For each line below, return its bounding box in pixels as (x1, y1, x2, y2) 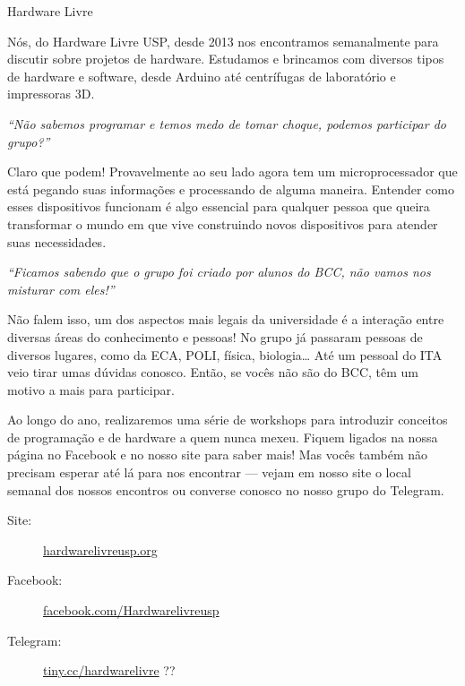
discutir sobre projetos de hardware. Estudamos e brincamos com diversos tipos (7, 49, 444, 68)
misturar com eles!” (7, 279, 115, 298)
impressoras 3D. (7, 84, 95, 103)
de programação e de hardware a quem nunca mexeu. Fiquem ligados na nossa (7, 427, 438, 446)
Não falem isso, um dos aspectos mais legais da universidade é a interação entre (7, 310, 444, 329)
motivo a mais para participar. (7, 380, 175, 399)
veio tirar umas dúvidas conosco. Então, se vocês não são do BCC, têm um (7, 363, 418, 382)
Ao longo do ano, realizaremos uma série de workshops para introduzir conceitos (7, 410, 448, 429)
